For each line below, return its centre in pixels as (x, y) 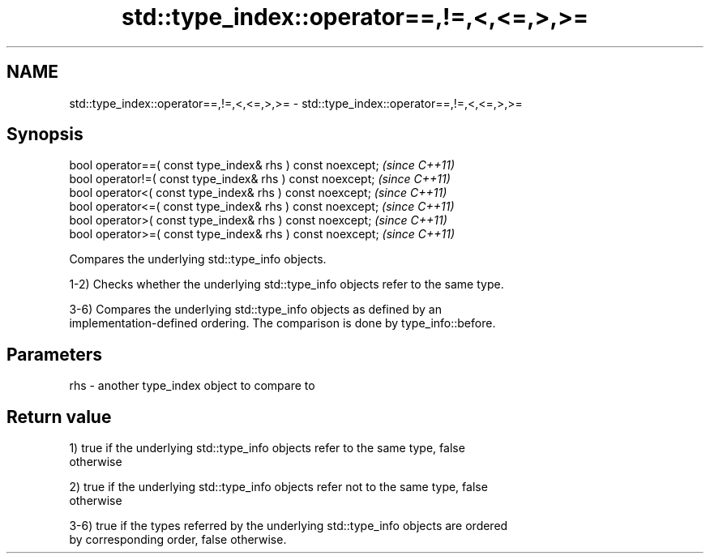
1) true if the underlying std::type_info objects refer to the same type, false (267, 448)
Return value (59, 417)
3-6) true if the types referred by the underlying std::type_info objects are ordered (289, 526)
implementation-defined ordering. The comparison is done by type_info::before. (282, 323)
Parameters (54, 354)
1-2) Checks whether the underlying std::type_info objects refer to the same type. (287, 284)
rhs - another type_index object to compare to (192, 386)
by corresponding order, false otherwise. (178, 540)
